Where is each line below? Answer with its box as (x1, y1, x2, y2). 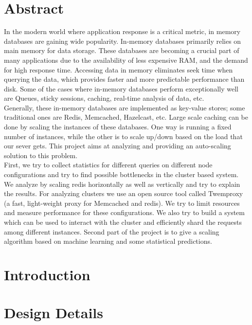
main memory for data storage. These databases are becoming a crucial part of (4, 45, 239, 55)
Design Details (4, 303, 104, 323)
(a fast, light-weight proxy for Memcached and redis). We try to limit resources (4, 198, 240, 208)
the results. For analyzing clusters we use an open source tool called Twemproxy (4, 188, 243, 199)
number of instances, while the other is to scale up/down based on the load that (4, 131, 243, 141)
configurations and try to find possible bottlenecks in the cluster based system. (4, 169, 239, 180)
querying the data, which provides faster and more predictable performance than (4, 74, 245, 84)
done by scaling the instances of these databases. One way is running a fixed (4, 122, 232, 132)
